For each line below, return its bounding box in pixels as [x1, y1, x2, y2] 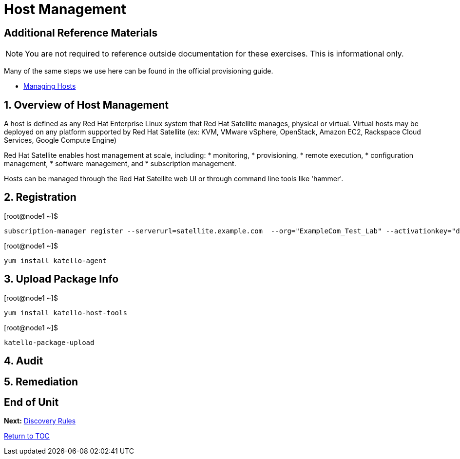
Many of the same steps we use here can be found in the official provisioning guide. [4, 67, 273, 76]
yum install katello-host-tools [4, 308, 127, 317]
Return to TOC [4, 432, 50, 440]
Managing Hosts [23, 82, 76, 91]
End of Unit [4, 396, 59, 408]
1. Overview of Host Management [4, 98, 169, 111]
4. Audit [4, 355, 43, 367]
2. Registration [4, 191, 77, 204]
